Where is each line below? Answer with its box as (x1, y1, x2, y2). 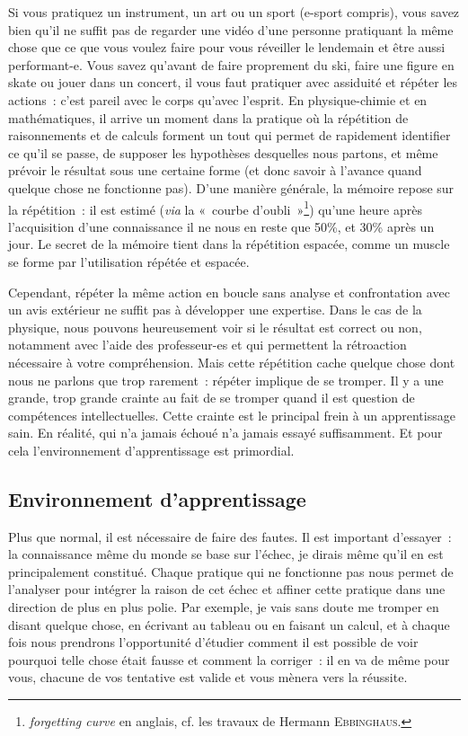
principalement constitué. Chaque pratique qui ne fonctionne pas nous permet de (8, 562, 454, 581)
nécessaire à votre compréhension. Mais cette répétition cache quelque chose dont (8, 352, 455, 371)
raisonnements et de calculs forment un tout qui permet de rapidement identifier (8, 126, 451, 145)
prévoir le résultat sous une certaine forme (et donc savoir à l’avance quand (8, 161, 422, 180)
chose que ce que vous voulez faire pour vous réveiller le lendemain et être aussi (8, 38, 446, 57)
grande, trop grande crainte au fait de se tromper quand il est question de (8, 388, 415, 407)
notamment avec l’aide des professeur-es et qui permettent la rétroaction (8, 335, 407, 354)
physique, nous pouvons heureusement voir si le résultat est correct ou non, (8, 317, 422, 336)
